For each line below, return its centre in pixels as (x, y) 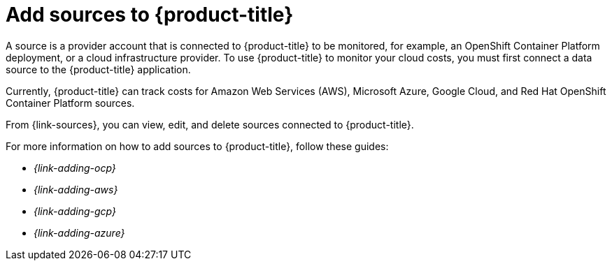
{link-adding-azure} (79, 232)
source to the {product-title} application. (98, 69)
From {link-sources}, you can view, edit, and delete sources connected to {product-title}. (210, 124)
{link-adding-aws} (76, 189)
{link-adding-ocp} (75, 168)
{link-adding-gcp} (75, 211)
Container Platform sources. (70, 103)
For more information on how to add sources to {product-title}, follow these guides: (197, 146)
